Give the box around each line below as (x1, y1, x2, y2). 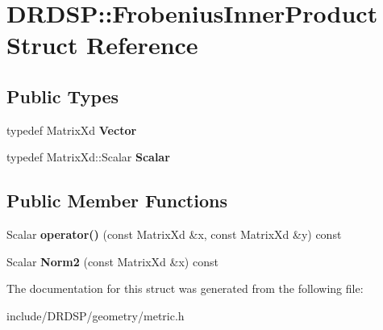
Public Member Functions (6, 188, 227, 213)
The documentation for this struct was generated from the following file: (6, 280, 364, 297)
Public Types (6, 83, 119, 108)
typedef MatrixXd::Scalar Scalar (6, 148, 170, 165)
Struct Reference (6, 28, 198, 61)
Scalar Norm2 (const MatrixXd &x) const (6, 253, 219, 269)
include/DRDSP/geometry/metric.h (6, 307, 185, 324)
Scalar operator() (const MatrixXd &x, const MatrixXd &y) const (6, 226, 342, 243)
